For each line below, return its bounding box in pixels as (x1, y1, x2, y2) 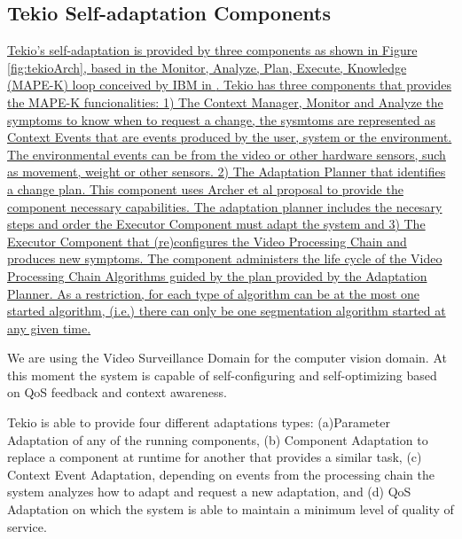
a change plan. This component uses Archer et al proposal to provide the (7, 179, 403, 198)
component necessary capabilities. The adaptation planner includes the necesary (7, 197, 442, 215)
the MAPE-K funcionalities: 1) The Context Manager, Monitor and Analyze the (7, 92, 443, 111)
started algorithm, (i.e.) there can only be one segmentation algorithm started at (7, 301, 446, 320)
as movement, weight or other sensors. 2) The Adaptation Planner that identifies (7, 162, 446, 181)
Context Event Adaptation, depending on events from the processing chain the (7, 465, 435, 483)
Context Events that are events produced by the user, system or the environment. (7, 128, 452, 146)
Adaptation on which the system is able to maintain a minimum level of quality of (7, 500, 454, 519)
